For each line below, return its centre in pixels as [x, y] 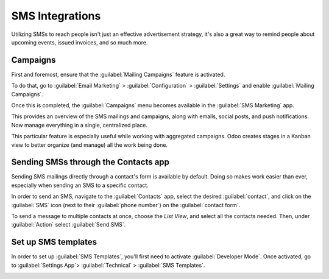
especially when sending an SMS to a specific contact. [80, 185]
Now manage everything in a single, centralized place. [79, 125]
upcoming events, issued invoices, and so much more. [80, 42]
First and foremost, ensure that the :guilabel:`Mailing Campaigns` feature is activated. [118, 74]
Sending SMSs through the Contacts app [90, 162]
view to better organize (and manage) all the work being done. [89, 145]
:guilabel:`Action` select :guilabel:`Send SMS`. [69, 225]
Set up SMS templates [54, 242]
